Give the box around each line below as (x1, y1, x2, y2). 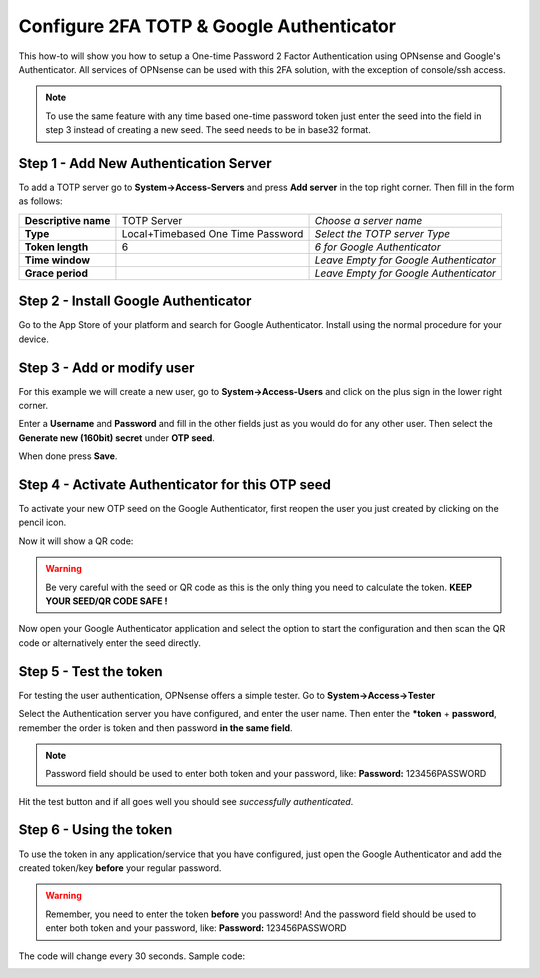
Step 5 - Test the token (18, 663, 164, 680)
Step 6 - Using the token (18, 821, 173, 839)
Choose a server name (314, 213, 423, 227)
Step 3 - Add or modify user (18, 359, 195, 376)
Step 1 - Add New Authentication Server (18, 155, 272, 172)
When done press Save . (18, 450, 118, 462)
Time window (24, 253, 90, 267)
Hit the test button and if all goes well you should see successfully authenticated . (18, 795, 354, 807)
